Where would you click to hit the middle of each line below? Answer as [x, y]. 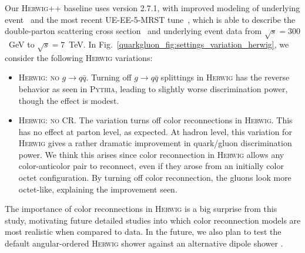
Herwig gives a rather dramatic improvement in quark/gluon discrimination [155, 143]
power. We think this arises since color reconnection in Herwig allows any [151, 154]
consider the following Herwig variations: [79, 57]
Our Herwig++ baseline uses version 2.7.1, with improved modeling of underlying [152, 8]
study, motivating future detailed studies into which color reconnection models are [153, 220]
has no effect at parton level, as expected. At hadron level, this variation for [155, 131]
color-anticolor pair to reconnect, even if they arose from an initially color [151, 166]
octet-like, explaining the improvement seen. [98, 189]
